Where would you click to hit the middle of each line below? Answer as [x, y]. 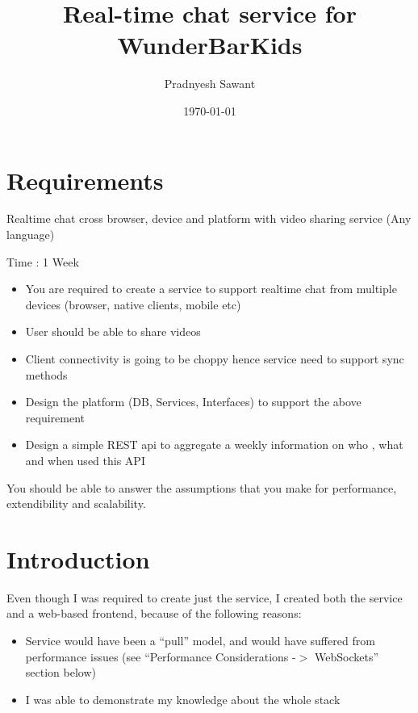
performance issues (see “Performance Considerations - [161, 656]
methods [46, 374]
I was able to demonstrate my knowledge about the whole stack [183, 699]
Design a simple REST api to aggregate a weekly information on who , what [214, 445]
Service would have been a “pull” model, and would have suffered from [200, 641]
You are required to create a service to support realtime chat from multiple [211, 289]
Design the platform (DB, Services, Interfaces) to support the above [193, 402]
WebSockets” [347, 656]
